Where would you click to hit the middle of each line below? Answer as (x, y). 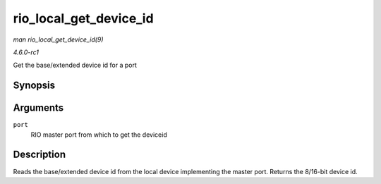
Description (40, 155)
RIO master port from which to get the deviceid (99, 135)
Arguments (38, 108)
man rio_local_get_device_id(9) (58, 39)
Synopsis (34, 86)
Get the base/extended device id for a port (75, 65)
